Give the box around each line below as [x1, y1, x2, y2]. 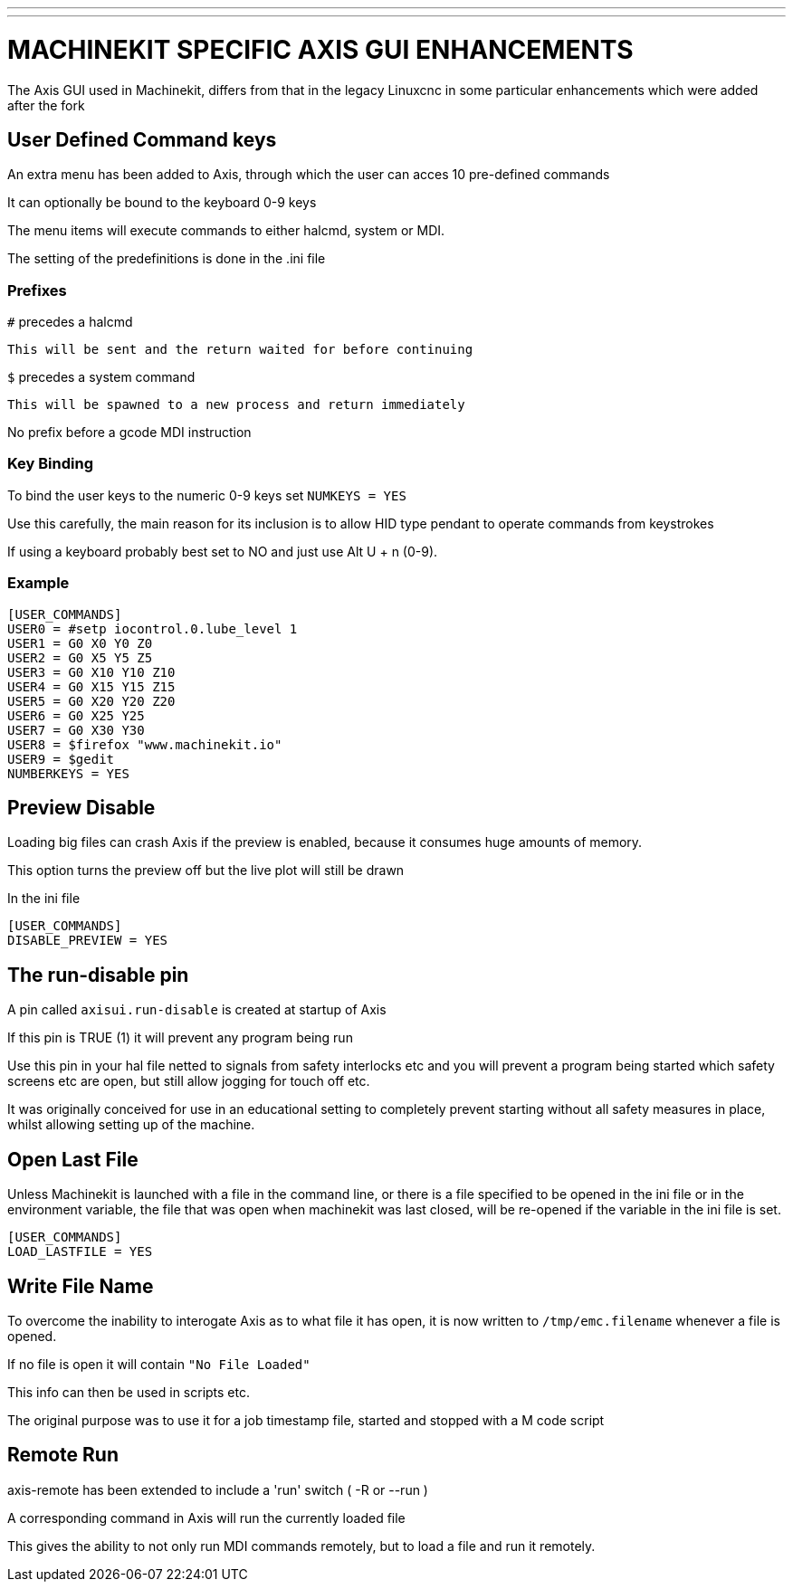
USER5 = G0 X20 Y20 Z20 [7, 693, 176, 709]
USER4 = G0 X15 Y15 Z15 [7, 679, 176, 694]
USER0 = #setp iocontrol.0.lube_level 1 [7, 621, 298, 636]
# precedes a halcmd [7, 314, 133, 330]
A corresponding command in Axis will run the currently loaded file [7, 1509, 406, 1526]
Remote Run [7, 1443, 119, 1467]
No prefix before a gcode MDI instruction [7, 424, 252, 441]
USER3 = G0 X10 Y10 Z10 [7, 664, 176, 680]
